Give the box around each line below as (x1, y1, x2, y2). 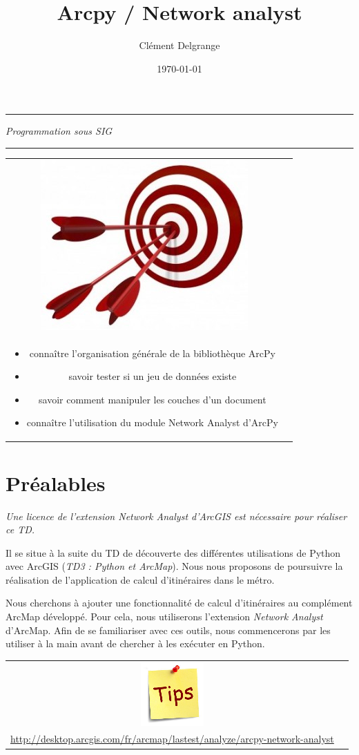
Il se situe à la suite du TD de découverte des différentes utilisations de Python (6, 545, 341, 560)
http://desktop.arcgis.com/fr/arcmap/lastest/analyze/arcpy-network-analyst (10, 732, 334, 746)
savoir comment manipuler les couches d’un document (39, 392, 266, 406)
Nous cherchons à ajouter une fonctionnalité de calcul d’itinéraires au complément (6, 595, 353, 610)
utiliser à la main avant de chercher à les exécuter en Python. (6, 636, 265, 651)
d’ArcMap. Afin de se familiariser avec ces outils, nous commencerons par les (6, 622, 331, 637)
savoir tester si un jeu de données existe (68, 369, 237, 383)
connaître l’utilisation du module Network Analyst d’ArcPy (26, 415, 278, 430)
